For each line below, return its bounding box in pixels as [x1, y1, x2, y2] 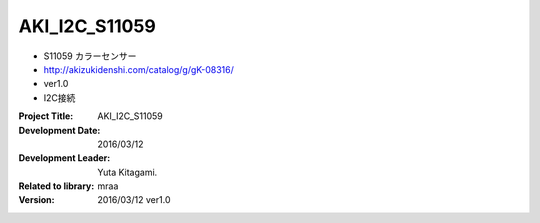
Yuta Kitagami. [97, 166, 158, 178]
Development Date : [18, 124, 101, 136]
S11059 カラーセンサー [43, 50, 137, 62]
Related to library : [18, 180, 95, 192]
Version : [18, 194, 55, 206]
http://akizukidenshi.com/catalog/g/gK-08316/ [43, 63, 234, 75]
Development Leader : [18, 152, 111, 164]
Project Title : [18, 110, 74, 122]
